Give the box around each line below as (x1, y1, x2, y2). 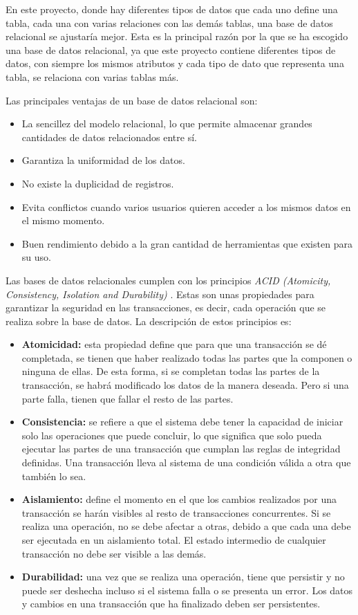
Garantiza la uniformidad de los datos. (21, 153, 185, 167)
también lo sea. (21, 468, 86, 483)
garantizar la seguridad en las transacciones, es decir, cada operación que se (6, 300, 326, 315)
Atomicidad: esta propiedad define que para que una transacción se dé (21, 337, 327, 351)
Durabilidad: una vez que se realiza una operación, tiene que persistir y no (21, 569, 345, 584)
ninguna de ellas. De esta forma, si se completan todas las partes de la (21, 364, 320, 378)
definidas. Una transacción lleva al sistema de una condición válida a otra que (21, 455, 351, 470)
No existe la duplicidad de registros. (21, 176, 174, 190)
